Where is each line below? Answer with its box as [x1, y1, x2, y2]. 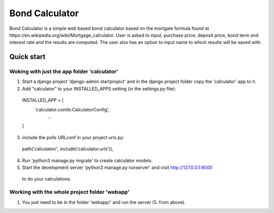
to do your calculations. [22, 176, 72, 182]
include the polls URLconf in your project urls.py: [22, 134, 124, 140]
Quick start [9, 53, 46, 61]
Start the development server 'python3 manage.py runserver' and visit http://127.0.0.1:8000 [22, 164, 213, 171]
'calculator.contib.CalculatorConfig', [35, 106, 110, 112]
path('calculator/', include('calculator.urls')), [22, 146, 114, 152]
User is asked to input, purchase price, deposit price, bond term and [116, 32, 259, 38]
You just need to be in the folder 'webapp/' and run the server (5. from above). [22, 199, 186, 205]
